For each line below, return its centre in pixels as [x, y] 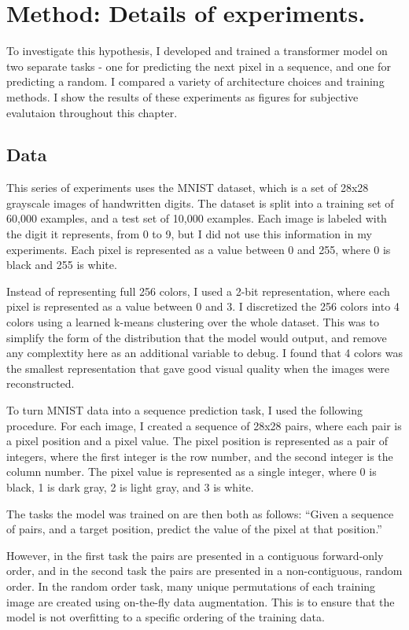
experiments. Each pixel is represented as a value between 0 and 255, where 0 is [199, 249]
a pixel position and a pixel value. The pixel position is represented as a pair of [197, 441]
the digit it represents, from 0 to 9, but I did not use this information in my [189, 234]
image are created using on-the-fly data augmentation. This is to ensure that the [201, 601]
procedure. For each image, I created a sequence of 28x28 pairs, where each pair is [204, 425]
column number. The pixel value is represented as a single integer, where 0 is [192, 472]
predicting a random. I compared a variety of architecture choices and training [195, 81]
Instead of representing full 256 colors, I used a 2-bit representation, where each [198, 291]
